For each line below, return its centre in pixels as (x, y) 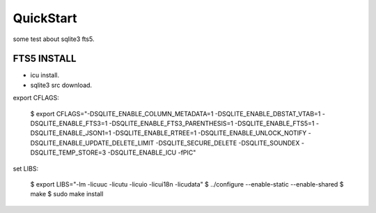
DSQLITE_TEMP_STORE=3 (68, 152)
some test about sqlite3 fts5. (54, 39)
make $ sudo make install (67, 194)
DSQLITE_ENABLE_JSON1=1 (71, 133)
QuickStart (45, 18)
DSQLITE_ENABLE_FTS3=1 (69, 124)
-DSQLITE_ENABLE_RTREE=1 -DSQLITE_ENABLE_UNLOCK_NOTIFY (210, 133)
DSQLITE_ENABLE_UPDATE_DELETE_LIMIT (92, 143)
